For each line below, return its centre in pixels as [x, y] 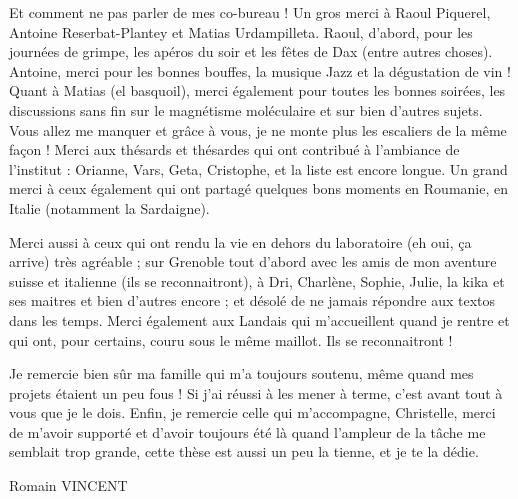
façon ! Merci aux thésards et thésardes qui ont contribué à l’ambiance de [234, 149]
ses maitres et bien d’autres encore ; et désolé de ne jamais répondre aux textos [252, 300]
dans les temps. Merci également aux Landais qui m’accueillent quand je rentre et [259, 319]
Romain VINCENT [68, 485]
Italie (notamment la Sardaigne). [109, 207]
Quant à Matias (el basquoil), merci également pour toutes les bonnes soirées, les [257, 90]
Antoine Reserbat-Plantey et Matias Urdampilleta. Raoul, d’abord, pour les [241, 31]
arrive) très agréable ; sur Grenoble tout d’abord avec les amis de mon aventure [253, 261]
